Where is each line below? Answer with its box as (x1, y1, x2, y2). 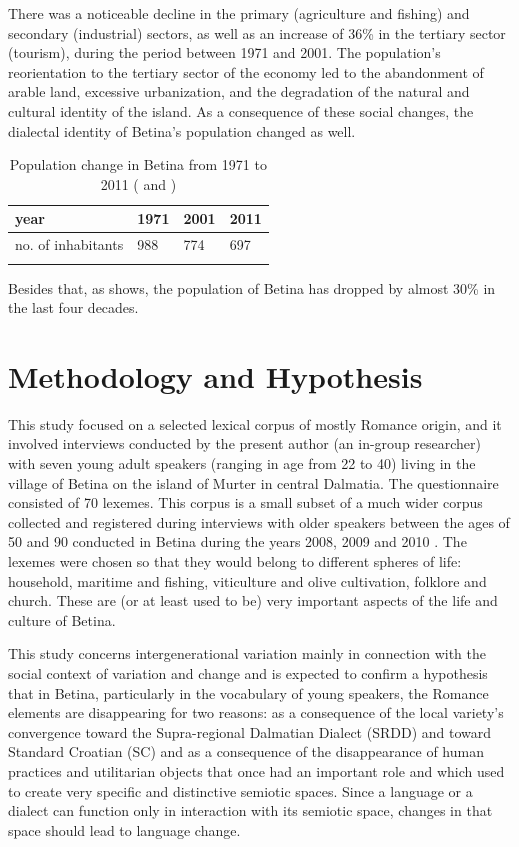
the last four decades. (8, 297, 139, 318)
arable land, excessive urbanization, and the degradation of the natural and (8, 81, 470, 102)
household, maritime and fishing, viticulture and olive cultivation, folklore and (8, 570, 487, 591)
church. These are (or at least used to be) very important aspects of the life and (8, 590, 498, 611)
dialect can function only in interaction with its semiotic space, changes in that (8, 800, 493, 821)
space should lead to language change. (8, 819, 241, 840)
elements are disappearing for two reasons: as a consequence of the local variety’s (8, 702, 504, 723)
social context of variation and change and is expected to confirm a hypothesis (8, 662, 488, 683)
